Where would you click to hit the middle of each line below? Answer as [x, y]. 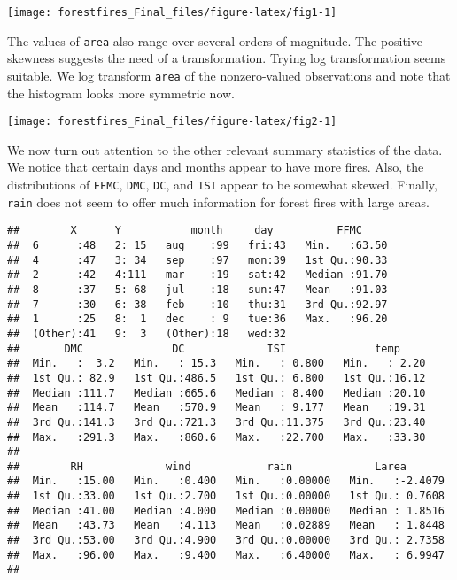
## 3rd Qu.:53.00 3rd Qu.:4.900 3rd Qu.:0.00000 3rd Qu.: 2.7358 [226, 541]
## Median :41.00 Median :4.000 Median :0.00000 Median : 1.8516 [226, 510]
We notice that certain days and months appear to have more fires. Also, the [216, 167]
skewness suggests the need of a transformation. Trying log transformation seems [227, 58]
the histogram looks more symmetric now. [121, 93]
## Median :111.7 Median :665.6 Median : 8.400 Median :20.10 [217, 393]
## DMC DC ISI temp [204, 348]
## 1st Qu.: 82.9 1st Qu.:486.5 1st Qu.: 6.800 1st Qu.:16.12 [217, 378]
